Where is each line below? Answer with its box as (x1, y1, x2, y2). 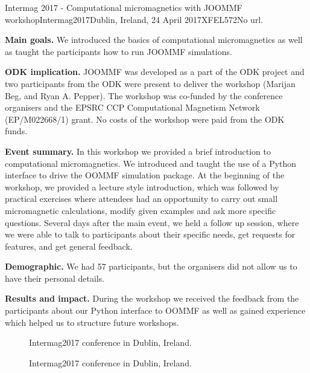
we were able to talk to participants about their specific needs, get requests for (5, 228, 296, 241)
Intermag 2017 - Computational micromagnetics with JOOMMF (5, 1, 242, 13)
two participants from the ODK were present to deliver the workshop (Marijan (5, 77, 296, 89)
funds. (5, 125, 28, 137)
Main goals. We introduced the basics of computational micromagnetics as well (5, 33, 303, 46)
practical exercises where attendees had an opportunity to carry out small (5, 192, 278, 205)
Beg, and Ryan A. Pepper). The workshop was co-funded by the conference (5, 89, 283, 102)
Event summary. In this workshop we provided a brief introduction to (5, 144, 271, 157)
